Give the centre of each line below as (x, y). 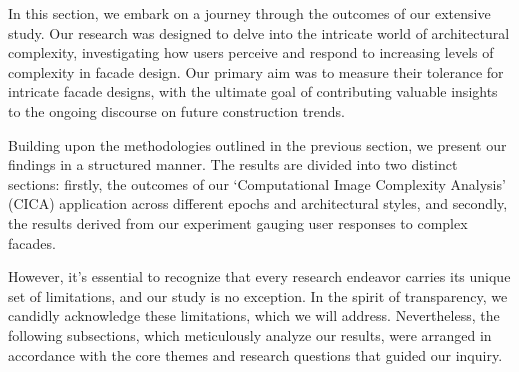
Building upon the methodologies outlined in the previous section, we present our (257, 144)
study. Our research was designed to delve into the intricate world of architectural (259, 32)
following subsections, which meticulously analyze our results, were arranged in (250, 334)
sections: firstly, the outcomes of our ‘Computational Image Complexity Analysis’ (257, 183)
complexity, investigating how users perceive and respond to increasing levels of (251, 52)
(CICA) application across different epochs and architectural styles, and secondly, (258, 203)
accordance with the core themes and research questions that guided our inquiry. (255, 354)
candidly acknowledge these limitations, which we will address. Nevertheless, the (254, 315)
